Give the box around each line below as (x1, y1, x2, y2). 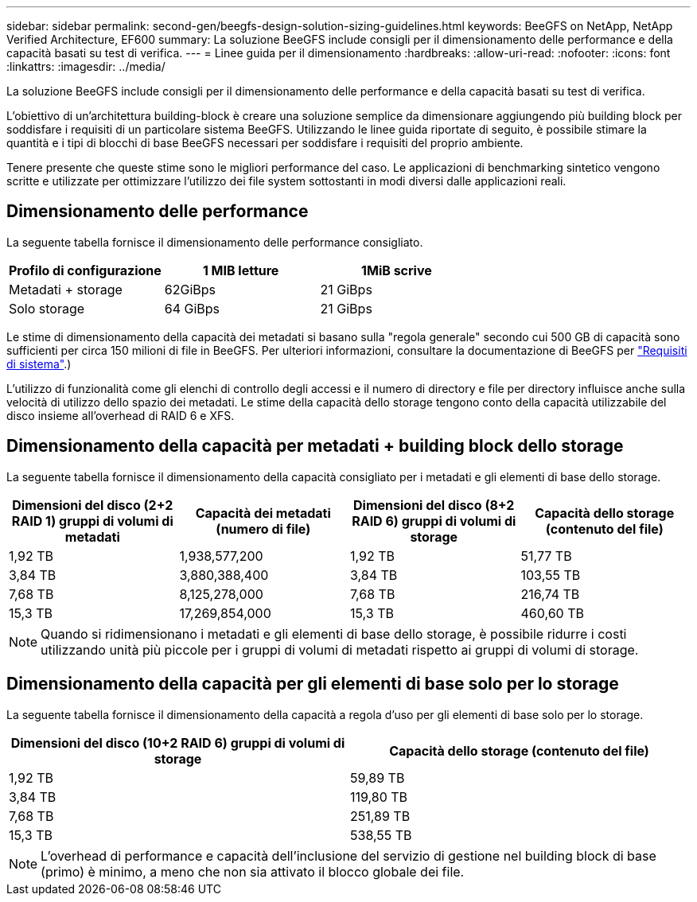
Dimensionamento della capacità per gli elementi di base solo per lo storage (6, 674, 619, 694)
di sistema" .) (6, 356, 72, 371)
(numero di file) (216, 520, 311, 537)
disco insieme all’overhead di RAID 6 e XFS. (6, 408, 235, 422)
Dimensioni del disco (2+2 (12, 496, 173, 513)
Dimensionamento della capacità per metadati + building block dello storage (6, 436, 624, 457)
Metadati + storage (9, 281, 123, 297)
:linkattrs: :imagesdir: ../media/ (6, 60, 165, 73)
